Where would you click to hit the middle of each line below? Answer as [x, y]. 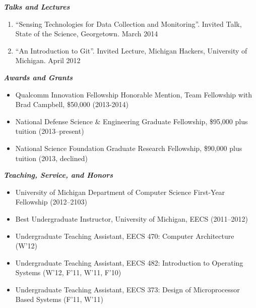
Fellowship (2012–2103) [51, 202]
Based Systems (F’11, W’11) [59, 299]
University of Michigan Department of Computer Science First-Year [120, 192]
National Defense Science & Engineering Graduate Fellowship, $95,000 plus [132, 121]
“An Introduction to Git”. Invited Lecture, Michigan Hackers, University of [131, 50]
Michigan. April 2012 [48, 60]
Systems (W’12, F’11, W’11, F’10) [68, 272]
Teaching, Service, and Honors [58, 175]
